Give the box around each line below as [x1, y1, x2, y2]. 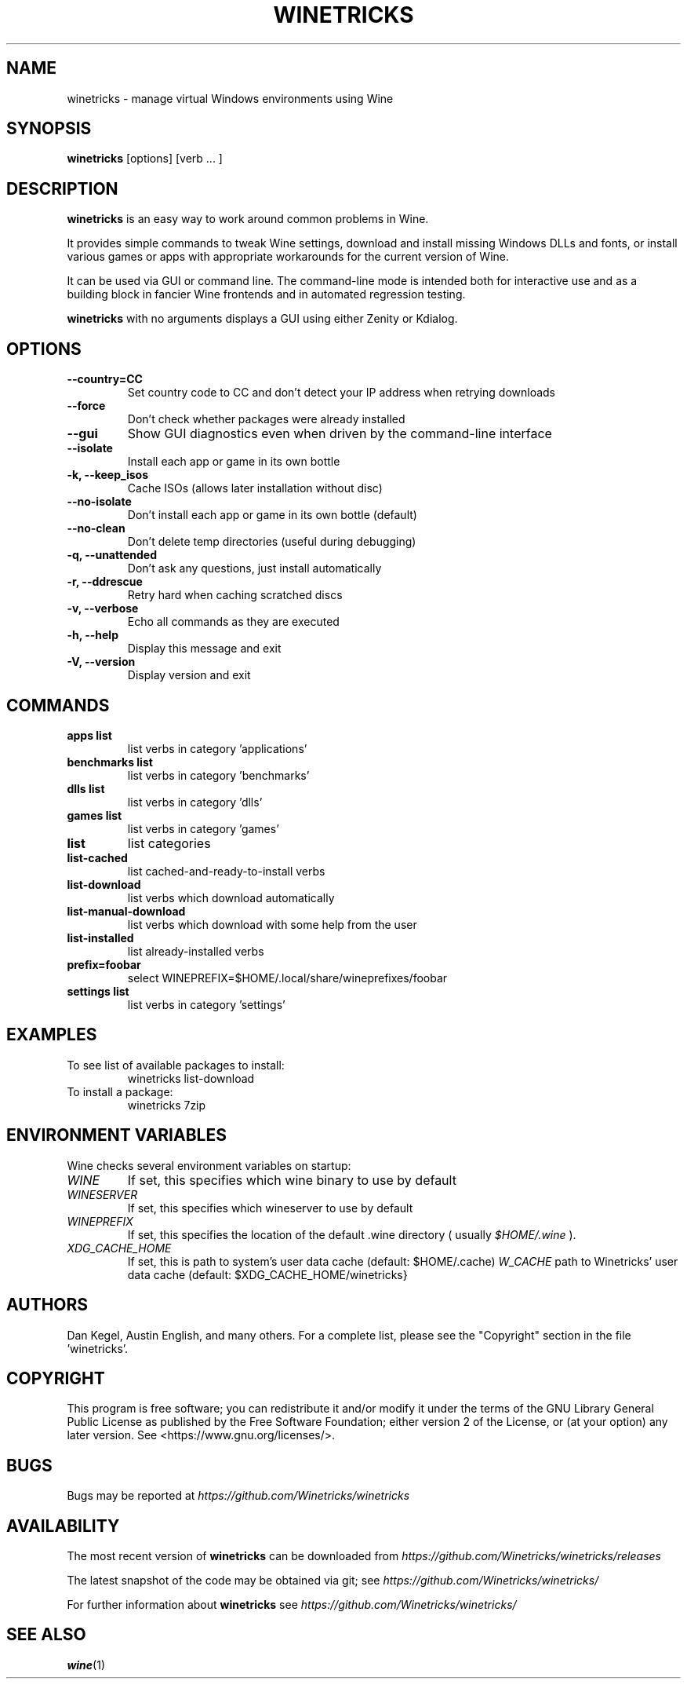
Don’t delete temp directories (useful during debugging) [127, 535, 416, 549]
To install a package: [67, 1084, 173, 1098]
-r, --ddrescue [67, 575, 143, 589]
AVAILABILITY [6, 1515, 120, 1536]
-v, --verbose [67, 601, 139, 616]
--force [67, 399, 106, 413]
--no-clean [67, 521, 125, 535]
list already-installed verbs [127, 944, 264, 958]
